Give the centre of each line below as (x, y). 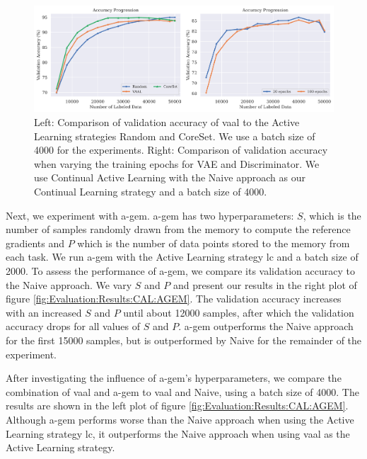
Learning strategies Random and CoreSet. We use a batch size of (175, 136)
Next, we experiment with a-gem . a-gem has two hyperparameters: (150, 215)
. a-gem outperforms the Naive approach (266, 326)
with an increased (44, 312)
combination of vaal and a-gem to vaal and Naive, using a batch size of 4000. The (182, 391)
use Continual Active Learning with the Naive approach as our (170, 177)
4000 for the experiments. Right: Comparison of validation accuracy (181, 150)
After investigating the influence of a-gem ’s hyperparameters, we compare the (174, 378)
